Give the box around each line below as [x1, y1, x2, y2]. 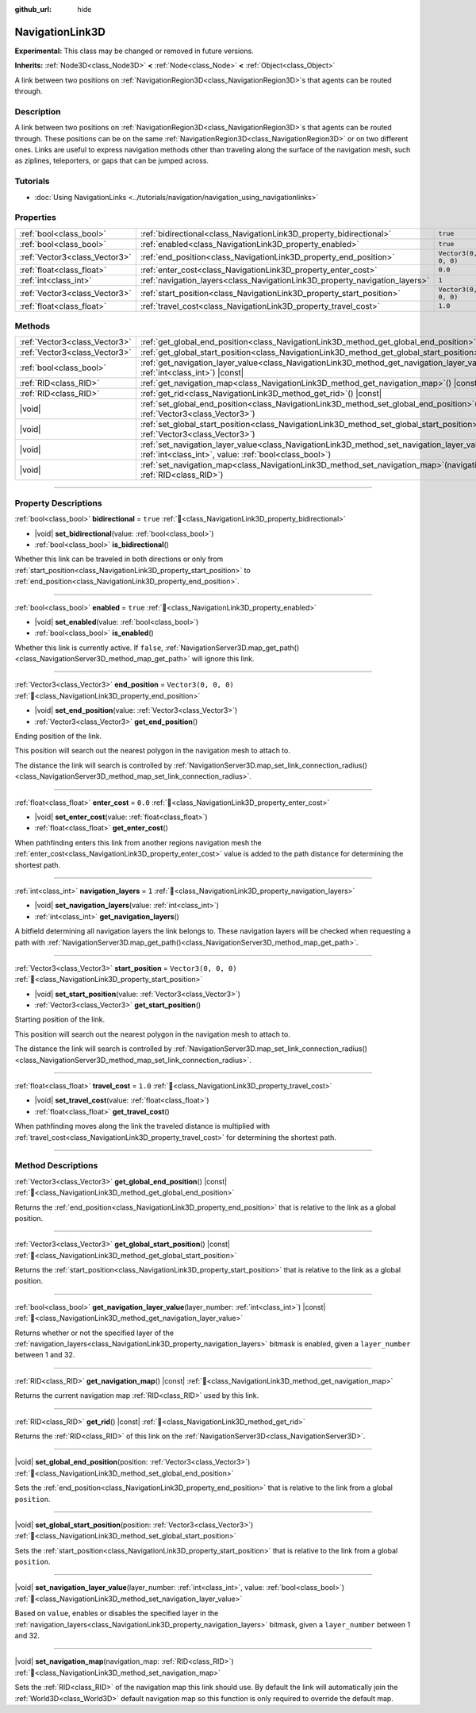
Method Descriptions [14, 1160, 98, 1171]
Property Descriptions [14, 497, 102, 508]
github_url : [14, 5, 52, 13]
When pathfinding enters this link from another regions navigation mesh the [14, 837, 262, 847]
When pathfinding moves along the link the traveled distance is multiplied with [14, 1122, 271, 1131]
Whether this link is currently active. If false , [14, 643, 164, 652]
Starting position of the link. [14, 1014, 106, 1024]
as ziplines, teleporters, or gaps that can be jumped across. [14, 156, 209, 166]
